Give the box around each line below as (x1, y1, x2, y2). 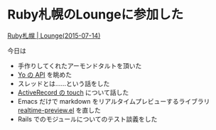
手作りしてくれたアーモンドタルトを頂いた (17, 61, 142, 70)
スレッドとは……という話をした (17, 79, 110, 87)
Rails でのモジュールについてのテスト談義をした (17, 114, 158, 123)
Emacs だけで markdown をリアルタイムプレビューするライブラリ (17, 97, 210, 105)
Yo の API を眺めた (17, 70, 72, 79)
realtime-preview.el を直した (17, 106, 102, 114)
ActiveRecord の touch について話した (17, 88, 129, 97)
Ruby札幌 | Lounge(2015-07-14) (7, 31, 101, 40)
